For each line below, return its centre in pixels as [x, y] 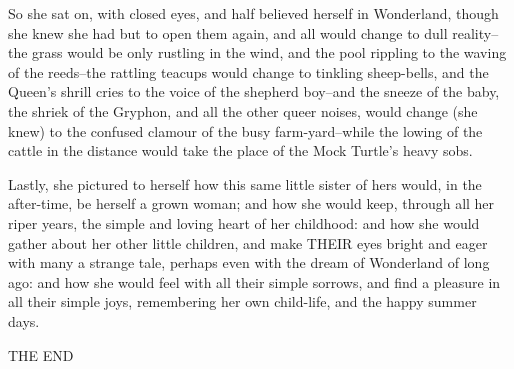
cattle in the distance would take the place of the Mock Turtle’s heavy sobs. [240, 150]
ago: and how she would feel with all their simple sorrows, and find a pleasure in [254, 281]
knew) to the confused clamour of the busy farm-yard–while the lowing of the [245, 130]
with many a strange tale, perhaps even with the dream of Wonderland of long [249, 262]
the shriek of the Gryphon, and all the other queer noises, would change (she [243, 110]
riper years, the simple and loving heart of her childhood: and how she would [244, 222]
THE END [41, 354]
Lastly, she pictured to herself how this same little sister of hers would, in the [245, 183]
